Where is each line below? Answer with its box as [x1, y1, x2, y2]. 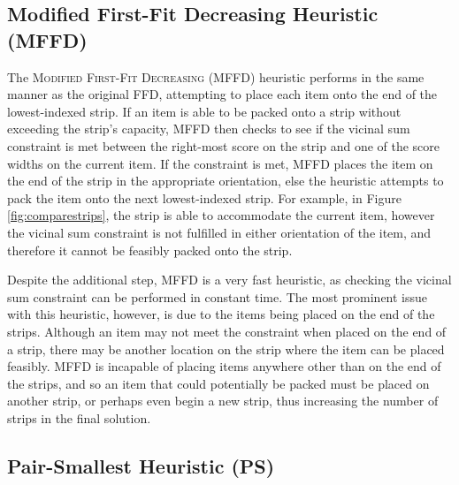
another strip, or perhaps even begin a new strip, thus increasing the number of [7, 391, 439, 410]
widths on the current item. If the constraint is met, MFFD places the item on [7, 154, 433, 172]
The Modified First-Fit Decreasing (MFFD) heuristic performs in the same [7, 67, 425, 86]
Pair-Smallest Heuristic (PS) [7, 451, 275, 479]
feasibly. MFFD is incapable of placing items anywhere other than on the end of [7, 357, 441, 375]
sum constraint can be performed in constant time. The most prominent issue [7, 287, 428, 306]
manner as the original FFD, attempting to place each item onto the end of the [7, 85, 438, 103]
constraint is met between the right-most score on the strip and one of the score [7, 136, 440, 155]
